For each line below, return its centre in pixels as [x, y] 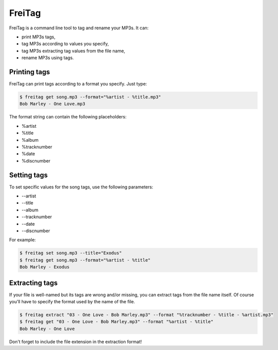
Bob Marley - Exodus [44, 267]
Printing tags [30, 72]
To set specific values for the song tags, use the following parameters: [81, 187]
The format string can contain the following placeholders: [68, 117]
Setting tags [29, 175]
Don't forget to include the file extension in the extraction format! [75, 342]
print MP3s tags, [38, 37]
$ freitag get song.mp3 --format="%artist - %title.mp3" [90, 97]
